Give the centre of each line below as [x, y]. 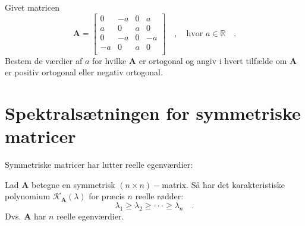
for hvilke [109, 60]
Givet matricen [32, 7]
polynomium [28, 196]
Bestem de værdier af [44, 60]
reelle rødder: [159, 196]
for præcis [107, 196]
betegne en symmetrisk [73, 184]
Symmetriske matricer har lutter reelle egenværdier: [99, 165]
